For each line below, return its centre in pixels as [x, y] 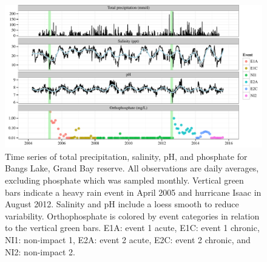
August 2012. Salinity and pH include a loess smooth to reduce [122, 204]
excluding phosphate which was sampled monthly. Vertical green [124, 180]
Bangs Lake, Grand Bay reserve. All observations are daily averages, [132, 168]
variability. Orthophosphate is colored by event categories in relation [132, 215]
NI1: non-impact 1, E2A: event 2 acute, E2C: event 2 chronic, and [128, 239]
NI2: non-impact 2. [40, 251]
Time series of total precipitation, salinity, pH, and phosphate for [126, 156]
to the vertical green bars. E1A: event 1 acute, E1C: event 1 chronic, [132, 228]
